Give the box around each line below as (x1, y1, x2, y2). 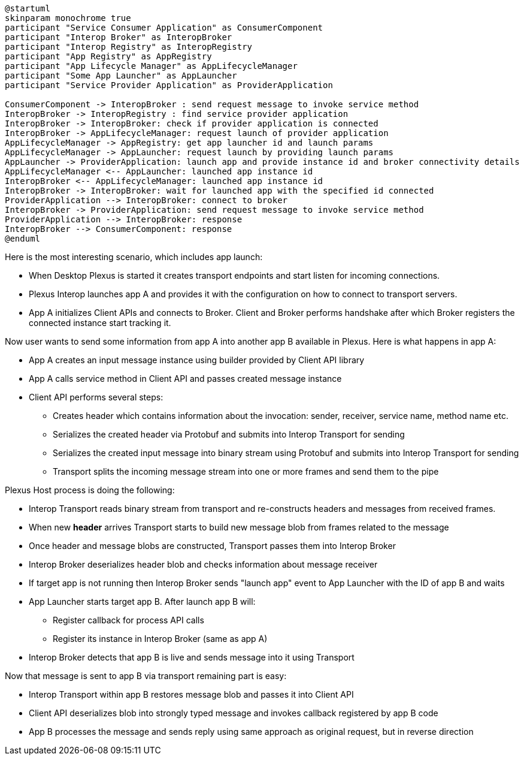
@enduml (5, 234, 41, 243)
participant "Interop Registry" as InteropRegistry (5, 42, 253, 52)
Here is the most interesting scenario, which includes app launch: (5, 252, 263, 262)
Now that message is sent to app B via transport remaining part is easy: (5, 671, 287, 681)
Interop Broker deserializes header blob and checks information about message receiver (29, 559, 378, 569)
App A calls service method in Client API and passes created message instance (29, 373, 342, 384)
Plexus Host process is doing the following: (5, 485, 175, 495)
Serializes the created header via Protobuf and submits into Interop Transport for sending (53, 429, 405, 439)
